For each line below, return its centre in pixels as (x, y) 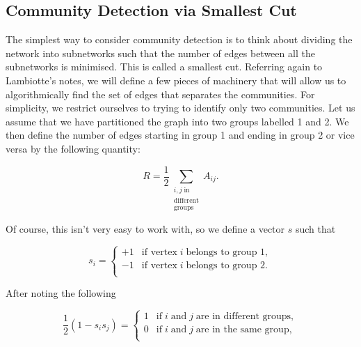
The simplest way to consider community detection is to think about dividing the (179, 39)
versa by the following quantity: (73, 148)
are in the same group (242, 330)
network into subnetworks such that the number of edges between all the (160, 53)
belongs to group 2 (226, 265)
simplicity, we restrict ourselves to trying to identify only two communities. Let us (180, 108)
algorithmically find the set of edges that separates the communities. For (160, 94)
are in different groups (243, 317)
